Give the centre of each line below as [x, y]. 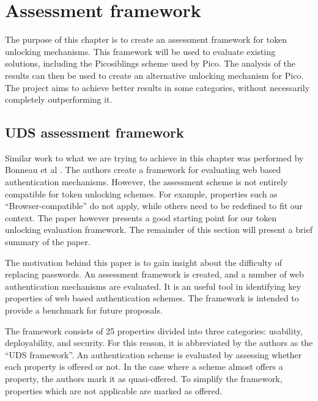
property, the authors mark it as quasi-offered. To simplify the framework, [144, 378]
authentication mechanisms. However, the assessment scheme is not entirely [146, 182]
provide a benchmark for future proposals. [84, 310]
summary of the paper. [48, 242]
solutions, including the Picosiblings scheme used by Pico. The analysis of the [150, 63]
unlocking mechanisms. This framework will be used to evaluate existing [140, 51]
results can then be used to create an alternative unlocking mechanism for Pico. [154, 75]
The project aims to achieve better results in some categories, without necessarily [157, 87]
